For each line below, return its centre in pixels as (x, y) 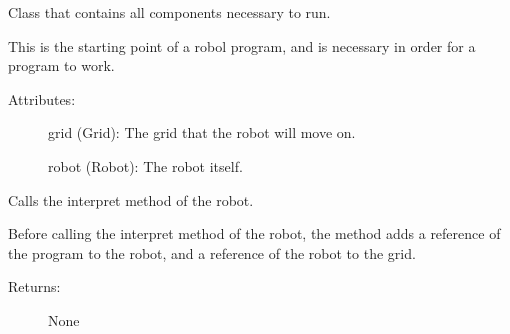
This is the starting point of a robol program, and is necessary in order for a (242, 45)
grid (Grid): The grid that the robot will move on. (202, 132)
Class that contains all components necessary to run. (169, 12)
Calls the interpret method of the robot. (131, 199)
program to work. (61, 65)
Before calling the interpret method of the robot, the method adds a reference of (254, 233)
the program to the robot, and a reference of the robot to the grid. (212, 252)
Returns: (34, 286)
